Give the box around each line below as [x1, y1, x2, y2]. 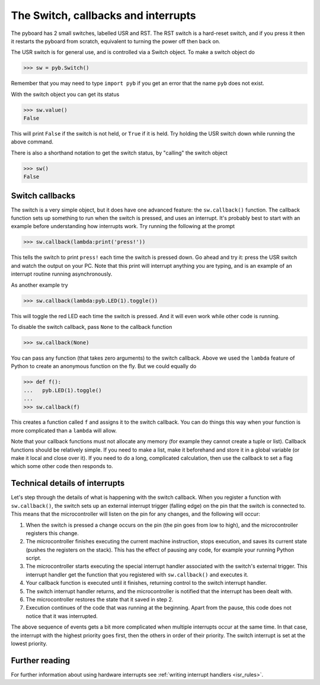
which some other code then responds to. [11, 463, 114, 470]
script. [25, 555, 41, 562]
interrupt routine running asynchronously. [11, 270, 113, 278]
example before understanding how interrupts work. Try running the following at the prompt [11, 223, 235, 230]
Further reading [11, 655, 71, 665]
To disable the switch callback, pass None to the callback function [11, 323, 172, 330]
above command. [11, 138, 53, 145]
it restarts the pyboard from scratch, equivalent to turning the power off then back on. [11, 37, 220, 44]
